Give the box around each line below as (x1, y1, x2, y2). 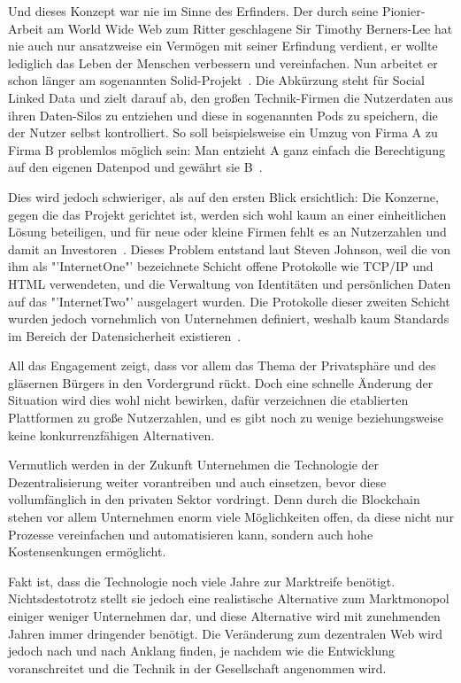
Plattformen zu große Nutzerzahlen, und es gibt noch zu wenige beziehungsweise (8, 408, 444, 427)
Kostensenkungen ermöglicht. (8, 542, 166, 561)
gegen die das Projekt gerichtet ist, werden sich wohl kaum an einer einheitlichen (8, 205, 447, 223)
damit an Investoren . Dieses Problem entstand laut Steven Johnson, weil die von (8, 239, 450, 258)
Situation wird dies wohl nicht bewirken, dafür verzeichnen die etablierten (8, 391, 409, 409)
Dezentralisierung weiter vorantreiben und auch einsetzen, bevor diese (8, 472, 387, 491)
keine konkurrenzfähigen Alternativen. (8, 425, 215, 444)
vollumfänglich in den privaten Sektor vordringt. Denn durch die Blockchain (8, 490, 420, 508)
